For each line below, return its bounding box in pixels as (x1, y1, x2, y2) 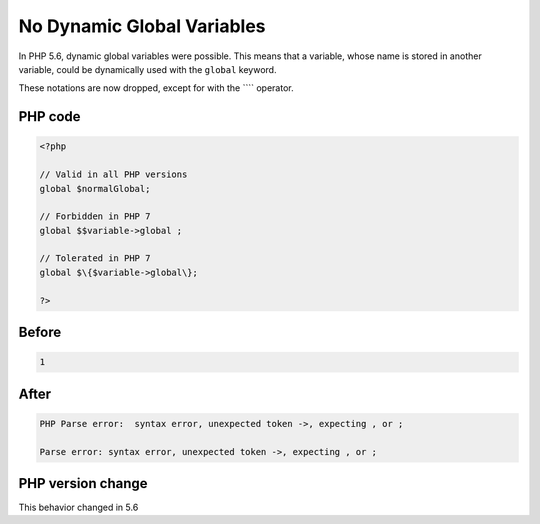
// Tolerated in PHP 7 (39, 253, 151, 264)
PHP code (18, 108, 81, 125)
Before (18, 324, 62, 341)
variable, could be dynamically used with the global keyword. (18, 63, 277, 75)
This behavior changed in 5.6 (18, 501, 139, 514)
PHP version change (18, 475, 149, 492)
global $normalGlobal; (39, 183, 151, 194)
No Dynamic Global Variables (18, 15, 266, 37)
